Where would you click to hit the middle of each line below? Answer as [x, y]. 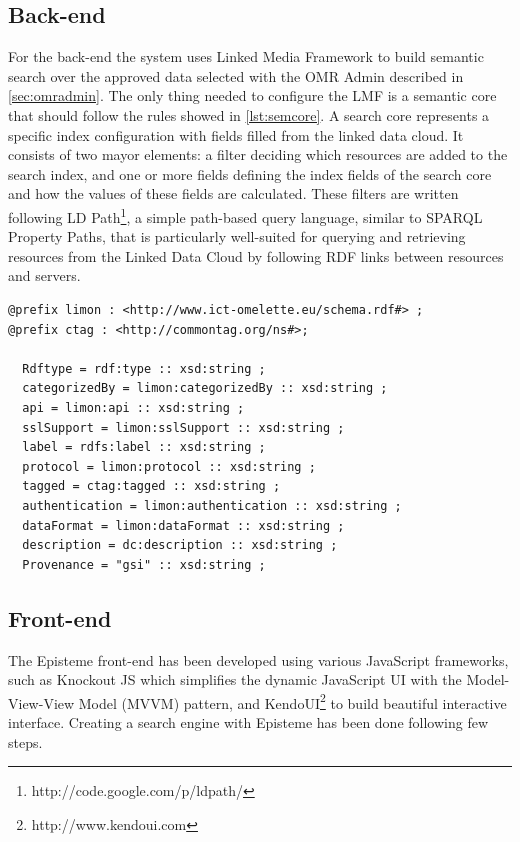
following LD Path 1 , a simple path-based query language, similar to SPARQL [245, 215]
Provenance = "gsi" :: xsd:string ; [144, 564]
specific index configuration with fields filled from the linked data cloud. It [236, 134]
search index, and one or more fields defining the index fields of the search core [250, 173]
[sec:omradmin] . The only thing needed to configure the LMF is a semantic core [252, 95]
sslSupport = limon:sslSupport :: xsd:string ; [183, 427]
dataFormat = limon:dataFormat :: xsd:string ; [183, 525]
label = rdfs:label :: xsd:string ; [144, 447]
